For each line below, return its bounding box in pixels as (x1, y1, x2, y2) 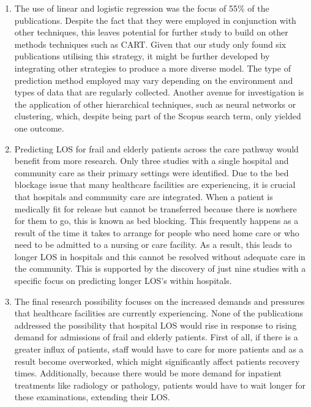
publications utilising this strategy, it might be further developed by (14, 50, 270, 62)
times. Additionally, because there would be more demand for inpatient (14, 367, 282, 379)
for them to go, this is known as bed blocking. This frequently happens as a (14, 214, 299, 227)
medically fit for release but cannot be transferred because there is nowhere (14, 202, 297, 215)
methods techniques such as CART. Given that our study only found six (14, 37, 287, 50)
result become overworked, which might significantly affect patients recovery (14, 354, 300, 367)
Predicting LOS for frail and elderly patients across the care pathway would (14, 142, 299, 155)
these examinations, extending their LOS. (14, 390, 170, 403)
